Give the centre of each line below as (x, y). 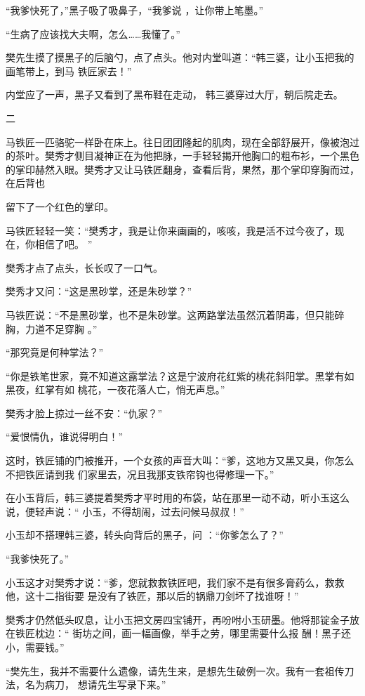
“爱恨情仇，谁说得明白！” (65, 436)
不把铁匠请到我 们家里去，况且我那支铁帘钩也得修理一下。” (140, 474)
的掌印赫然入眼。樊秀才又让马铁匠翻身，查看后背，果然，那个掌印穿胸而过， (182, 169)
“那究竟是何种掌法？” (55, 352)
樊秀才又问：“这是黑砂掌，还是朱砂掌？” (99, 291)
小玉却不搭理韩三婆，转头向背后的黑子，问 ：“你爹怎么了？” (145, 535)
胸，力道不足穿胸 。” (52, 328)
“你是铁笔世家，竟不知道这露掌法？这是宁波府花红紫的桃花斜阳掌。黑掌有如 (180, 375)
